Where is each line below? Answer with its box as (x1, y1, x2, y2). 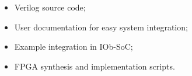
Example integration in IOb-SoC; (14, 40, 133, 53)
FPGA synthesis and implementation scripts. (14, 60, 175, 72)
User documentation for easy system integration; (14, 20, 188, 33)
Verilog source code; (14, 1, 86, 13)
